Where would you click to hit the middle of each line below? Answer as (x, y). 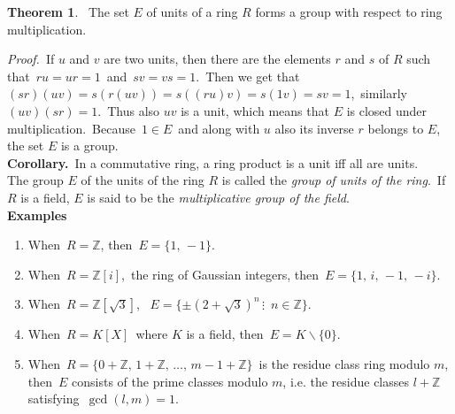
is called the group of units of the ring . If (334, 180)
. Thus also (129, 110)
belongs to (396, 128)
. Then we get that (248, 76)
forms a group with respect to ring (349, 11)
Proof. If (31, 59)
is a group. (89, 146)
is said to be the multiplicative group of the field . (218, 197)
